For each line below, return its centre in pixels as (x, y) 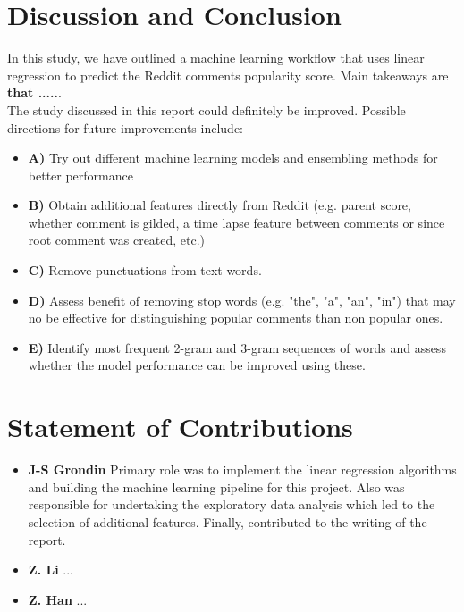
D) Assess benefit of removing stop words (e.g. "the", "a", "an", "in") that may (242, 300)
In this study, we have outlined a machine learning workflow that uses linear (216, 58)
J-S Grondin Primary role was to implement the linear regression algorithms (242, 469)
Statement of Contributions (180, 427)
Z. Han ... (58, 599)
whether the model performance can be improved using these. (197, 365)
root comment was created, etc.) (117, 240)
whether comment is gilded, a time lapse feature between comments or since (236, 222)
